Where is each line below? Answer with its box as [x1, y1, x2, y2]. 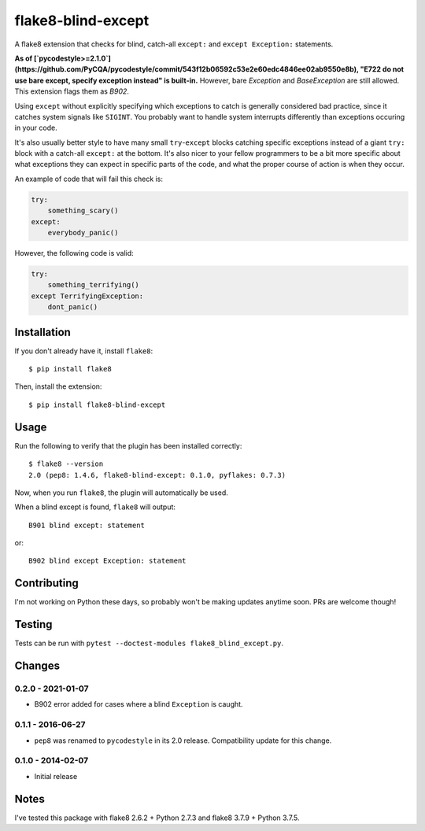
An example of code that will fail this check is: [14, 174, 163, 183]
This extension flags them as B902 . [14, 87, 130, 96]
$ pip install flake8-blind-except [28, 400, 166, 409]
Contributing [14, 577, 79, 590]
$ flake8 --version [28, 460, 104, 468]
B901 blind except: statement [28, 520, 146, 530]
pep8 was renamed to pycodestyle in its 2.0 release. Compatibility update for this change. [34, 736, 332, 745]
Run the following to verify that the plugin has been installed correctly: [14, 441, 242, 450]
